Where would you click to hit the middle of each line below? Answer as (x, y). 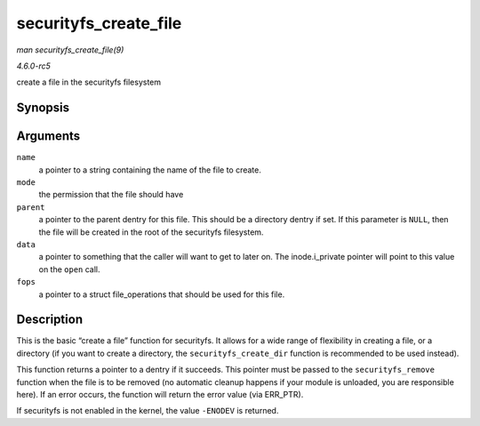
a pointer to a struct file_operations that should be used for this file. (162, 294)
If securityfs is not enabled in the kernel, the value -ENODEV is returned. (148, 411)
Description (50, 320)
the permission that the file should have (111, 195)
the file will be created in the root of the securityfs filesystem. (151, 232)
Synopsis (43, 108)
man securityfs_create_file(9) (70, 50)
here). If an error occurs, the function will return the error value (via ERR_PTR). (160, 395)
